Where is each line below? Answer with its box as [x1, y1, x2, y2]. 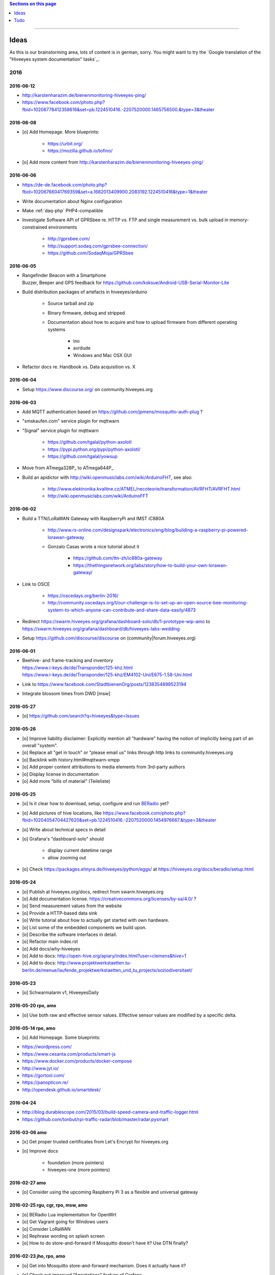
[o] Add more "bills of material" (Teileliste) [22, 778, 111, 784]
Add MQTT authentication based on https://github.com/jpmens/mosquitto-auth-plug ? [22, 409, 203, 415]
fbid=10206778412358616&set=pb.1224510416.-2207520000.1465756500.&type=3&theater [22, 106, 215, 112]
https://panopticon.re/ [22, 1079, 69, 1086]
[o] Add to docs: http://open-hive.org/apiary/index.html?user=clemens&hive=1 [22, 953, 186, 959]
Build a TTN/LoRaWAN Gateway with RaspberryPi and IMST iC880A [22, 515, 165, 521]
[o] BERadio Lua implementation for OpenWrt [22, 1211, 117, 1217]
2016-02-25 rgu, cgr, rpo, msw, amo [9, 1202, 88, 1208]
